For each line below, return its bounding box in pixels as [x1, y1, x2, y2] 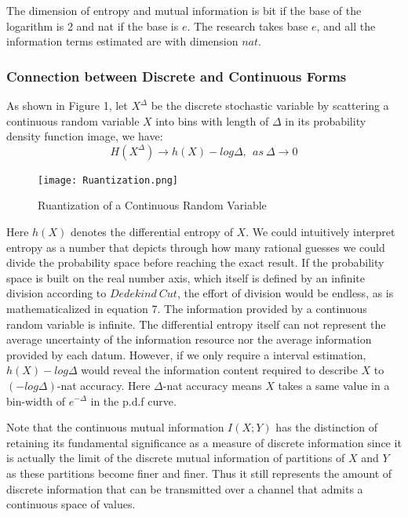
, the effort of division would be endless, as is [177, 285, 394, 301]
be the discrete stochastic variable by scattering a [151, 97, 389, 113]
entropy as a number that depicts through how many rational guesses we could [6, 238, 385, 255]
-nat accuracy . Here [56, 377, 151, 393]
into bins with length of [155, 112, 269, 129]
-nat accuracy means [162, 377, 262, 393]
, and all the [316, 17, 376, 34]
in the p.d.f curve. [90, 392, 177, 409]
